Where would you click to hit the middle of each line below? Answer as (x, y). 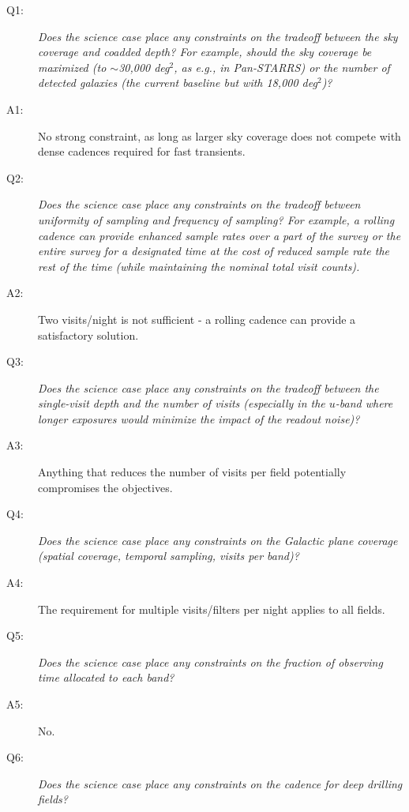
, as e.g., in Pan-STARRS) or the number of (282, 67)
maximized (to (72, 67)
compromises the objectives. (105, 487)
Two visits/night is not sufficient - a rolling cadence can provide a (197, 319)
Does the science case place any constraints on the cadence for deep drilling (220, 783)
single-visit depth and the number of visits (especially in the (182, 403)
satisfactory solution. (88, 335)
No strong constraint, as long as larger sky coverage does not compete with (220, 135)
